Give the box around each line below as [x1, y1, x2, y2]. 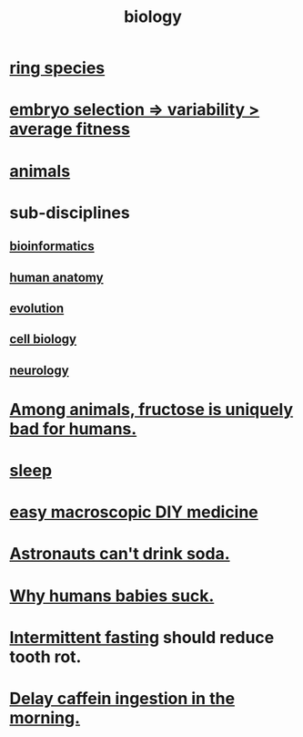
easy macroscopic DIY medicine [9, 502, 259, 523]
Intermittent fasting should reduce [9, 627, 275, 648]
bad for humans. [9, 418, 137, 439]
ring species [9, 57, 106, 78]
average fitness [9, 119, 130, 140]
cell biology [9, 331, 77, 348]
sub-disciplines [9, 202, 130, 223]
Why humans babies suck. [9, 586, 215, 606]
